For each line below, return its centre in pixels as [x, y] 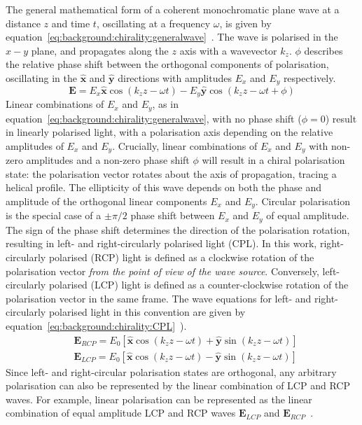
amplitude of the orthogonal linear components [106, 201]
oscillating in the [41, 77]
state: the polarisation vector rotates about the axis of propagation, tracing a [171, 173]
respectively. [309, 77]
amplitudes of [35, 145]
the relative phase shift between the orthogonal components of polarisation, [167, 64]
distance [23, 23]
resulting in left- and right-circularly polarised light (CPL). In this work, [161, 243]
